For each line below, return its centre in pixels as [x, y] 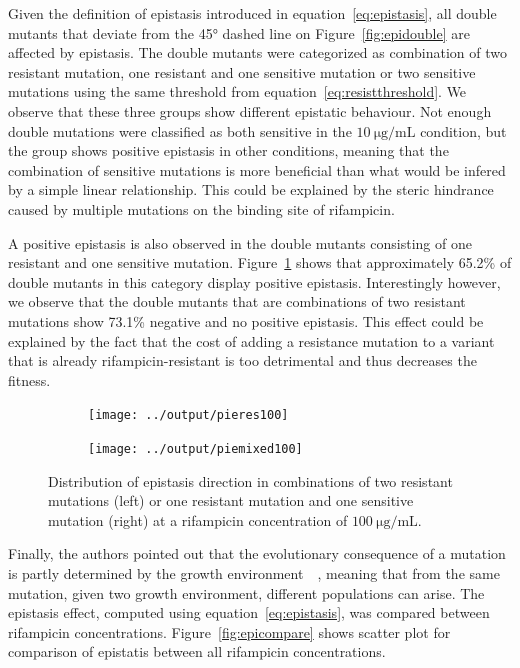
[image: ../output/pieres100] [188, 415]
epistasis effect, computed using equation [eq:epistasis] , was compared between [249, 612]
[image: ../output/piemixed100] [195, 448]
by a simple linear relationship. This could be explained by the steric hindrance [251, 189]
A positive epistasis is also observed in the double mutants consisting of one [240, 242]
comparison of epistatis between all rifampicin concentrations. [197, 651]
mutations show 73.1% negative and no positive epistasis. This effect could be [246, 320]
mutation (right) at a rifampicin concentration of [198, 519]
